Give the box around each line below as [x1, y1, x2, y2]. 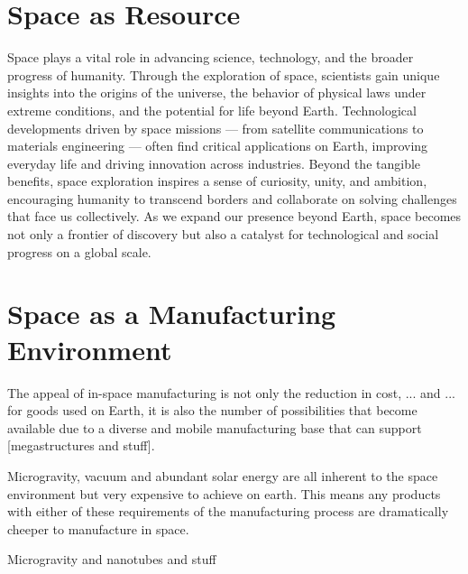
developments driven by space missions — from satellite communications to [7, 118, 424, 137]
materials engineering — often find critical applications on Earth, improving [7, 136, 428, 155]
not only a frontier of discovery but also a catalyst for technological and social [7, 225, 439, 244]
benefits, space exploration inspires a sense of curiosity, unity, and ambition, [7, 171, 427, 190]
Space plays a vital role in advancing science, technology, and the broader [7, 48, 414, 67]
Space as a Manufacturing [7, 295, 336, 332]
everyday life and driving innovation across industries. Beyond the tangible [7, 153, 421, 172]
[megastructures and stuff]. [7, 436, 155, 455]
